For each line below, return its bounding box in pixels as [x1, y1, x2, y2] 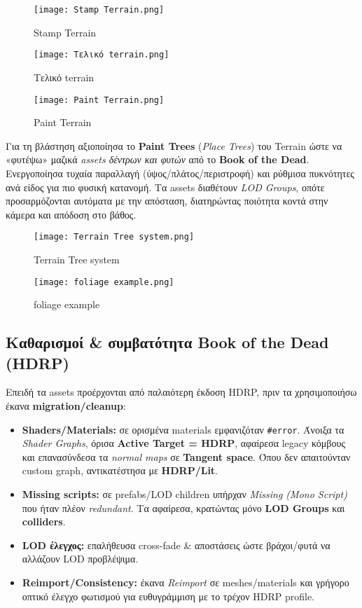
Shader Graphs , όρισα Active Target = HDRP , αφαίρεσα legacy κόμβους [22, 436, 345, 450]
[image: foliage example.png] [34, 277, 174, 287]
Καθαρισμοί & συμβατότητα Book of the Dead [6, 331, 329, 353]
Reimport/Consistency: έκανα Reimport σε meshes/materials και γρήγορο [22, 575, 349, 589]
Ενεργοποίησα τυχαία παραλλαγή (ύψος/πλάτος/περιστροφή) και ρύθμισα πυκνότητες [6, 165, 354, 180]
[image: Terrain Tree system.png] [34, 232, 195, 242]
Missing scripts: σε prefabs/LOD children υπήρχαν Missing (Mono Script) [22, 487, 347, 502]
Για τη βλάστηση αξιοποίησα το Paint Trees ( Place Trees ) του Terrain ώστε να [6, 138, 342, 153]
